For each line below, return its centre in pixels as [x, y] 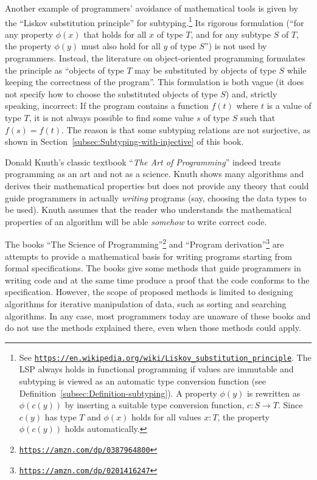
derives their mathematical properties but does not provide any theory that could [157, 185]
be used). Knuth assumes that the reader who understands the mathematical [148, 210]
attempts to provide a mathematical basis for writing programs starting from [148, 256]
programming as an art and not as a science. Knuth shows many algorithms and [155, 174]
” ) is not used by [236, 46]
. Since [290, 405]
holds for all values [166, 416]
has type [61, 416]
